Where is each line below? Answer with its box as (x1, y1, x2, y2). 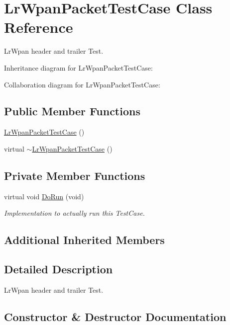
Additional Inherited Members (4, 232, 165, 247)
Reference (4, 17, 73, 37)
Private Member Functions (4, 167, 145, 183)
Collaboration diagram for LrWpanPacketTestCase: (4, 79, 160, 89)
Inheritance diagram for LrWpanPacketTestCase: (4, 62, 153, 73)
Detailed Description (4, 261, 113, 277)
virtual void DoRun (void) (4, 191, 84, 201)
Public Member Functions (4, 103, 140, 119)
